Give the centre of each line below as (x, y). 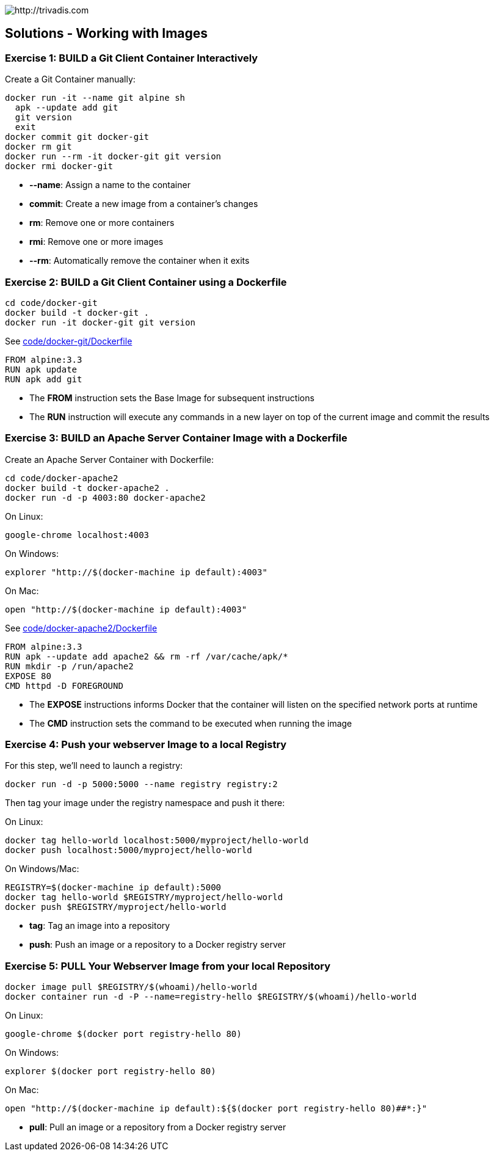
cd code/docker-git (51, 303)
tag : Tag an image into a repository (100, 926)
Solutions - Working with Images (107, 34)
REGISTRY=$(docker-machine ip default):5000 (113, 888)
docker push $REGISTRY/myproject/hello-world (116, 907)
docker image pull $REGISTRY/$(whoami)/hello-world (131, 987)
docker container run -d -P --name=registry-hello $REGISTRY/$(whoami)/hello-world (211, 997)
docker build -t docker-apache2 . (87, 488)
